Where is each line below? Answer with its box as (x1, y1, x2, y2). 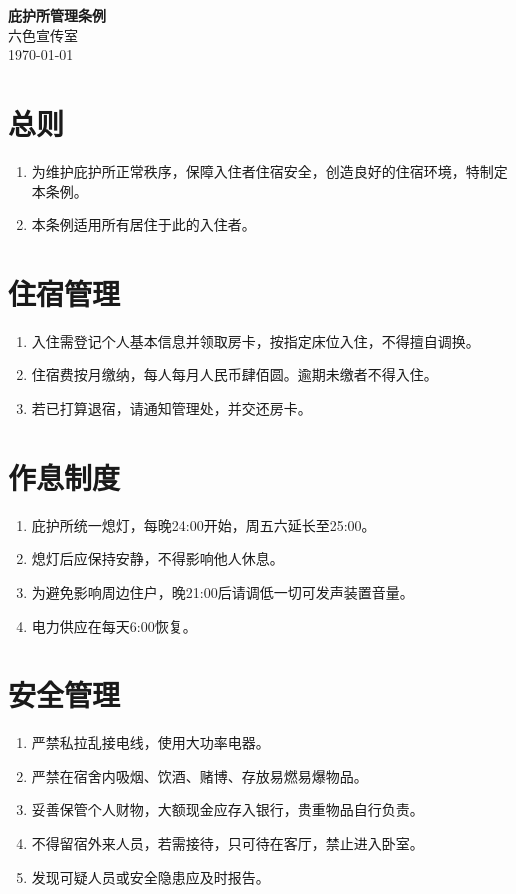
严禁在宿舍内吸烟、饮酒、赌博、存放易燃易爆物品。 (31, 765, 368, 786)
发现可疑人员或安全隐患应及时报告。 (31, 866, 270, 887)
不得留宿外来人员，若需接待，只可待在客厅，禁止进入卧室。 (31, 833, 424, 853)
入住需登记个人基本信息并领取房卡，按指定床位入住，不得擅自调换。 (31, 330, 480, 351)
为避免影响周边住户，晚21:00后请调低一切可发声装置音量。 (31, 581, 414, 602)
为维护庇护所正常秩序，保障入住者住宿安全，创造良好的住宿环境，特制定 (31, 160, 508, 181)
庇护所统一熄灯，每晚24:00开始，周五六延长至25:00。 (31, 514, 376, 535)
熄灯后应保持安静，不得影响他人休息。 (31, 548, 284, 569)
